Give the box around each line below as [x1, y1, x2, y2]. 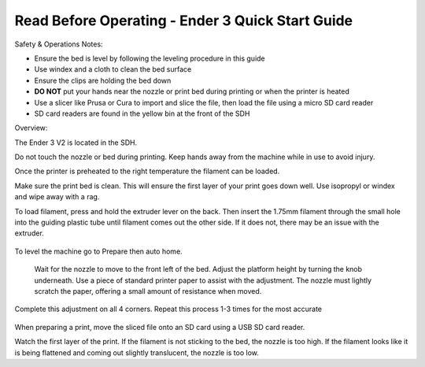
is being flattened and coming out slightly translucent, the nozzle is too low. [14, 347, 260, 358]
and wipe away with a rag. [14, 192, 100, 202]
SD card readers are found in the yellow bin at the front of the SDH [34, 109, 250, 118]
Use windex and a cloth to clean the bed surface [34, 65, 192, 74]
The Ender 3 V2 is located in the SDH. [14, 138, 138, 147]
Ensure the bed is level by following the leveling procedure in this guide [34, 54, 265, 63]
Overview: [14, 123, 48, 133]
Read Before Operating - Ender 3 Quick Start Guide [14, 12, 353, 29]
